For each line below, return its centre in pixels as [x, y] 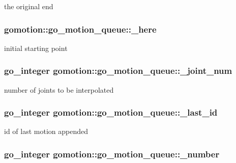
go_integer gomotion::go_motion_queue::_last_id [111, 112]
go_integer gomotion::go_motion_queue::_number [112, 154]
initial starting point [36, 48]
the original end [29, 6]
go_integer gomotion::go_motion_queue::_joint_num [118, 71]
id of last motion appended [46, 131]
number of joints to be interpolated [59, 89]
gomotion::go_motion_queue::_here [80, 29]
